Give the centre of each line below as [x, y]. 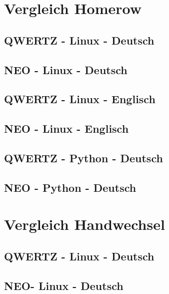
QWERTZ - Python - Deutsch [83, 158]
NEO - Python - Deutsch [70, 187]
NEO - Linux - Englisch [66, 128]
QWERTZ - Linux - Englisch [80, 99]
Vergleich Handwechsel [84, 224]
